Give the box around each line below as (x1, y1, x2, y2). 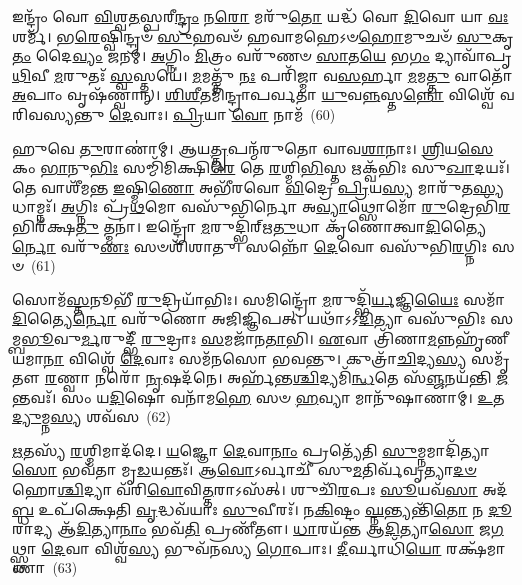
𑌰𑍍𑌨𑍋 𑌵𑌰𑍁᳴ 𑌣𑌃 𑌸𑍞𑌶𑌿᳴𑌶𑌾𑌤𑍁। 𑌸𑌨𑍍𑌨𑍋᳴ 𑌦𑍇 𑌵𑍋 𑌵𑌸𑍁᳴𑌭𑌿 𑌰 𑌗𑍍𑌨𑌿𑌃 (12, 235, 488, 256)
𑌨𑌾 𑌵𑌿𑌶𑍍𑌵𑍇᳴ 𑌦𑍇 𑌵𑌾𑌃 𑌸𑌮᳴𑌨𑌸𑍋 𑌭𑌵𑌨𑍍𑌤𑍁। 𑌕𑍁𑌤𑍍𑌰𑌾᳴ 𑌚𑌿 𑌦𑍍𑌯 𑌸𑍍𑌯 (43, 347, 467, 368)
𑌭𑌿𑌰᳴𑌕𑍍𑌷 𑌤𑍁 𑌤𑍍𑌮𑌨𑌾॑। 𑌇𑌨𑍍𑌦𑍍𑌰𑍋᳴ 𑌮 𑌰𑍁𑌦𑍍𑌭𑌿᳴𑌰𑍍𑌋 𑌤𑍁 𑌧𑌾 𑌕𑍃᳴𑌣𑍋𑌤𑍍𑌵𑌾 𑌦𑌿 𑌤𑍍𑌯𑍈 (12, 215, 487, 236)
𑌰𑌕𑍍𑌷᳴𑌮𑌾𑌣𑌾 (446, 537, 506, 558)
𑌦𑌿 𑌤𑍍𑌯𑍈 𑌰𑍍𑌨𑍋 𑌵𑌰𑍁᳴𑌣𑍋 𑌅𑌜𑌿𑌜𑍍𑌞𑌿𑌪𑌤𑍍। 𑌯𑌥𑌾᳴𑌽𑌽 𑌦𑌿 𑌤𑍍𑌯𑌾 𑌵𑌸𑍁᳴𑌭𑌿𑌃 (12, 308, 486, 329)
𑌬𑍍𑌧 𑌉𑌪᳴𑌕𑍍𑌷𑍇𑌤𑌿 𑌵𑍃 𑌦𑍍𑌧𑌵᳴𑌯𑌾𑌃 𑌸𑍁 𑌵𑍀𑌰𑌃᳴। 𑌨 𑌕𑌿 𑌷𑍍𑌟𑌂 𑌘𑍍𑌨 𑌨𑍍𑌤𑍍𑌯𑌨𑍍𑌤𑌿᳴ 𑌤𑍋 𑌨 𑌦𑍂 (12, 498, 512, 519)
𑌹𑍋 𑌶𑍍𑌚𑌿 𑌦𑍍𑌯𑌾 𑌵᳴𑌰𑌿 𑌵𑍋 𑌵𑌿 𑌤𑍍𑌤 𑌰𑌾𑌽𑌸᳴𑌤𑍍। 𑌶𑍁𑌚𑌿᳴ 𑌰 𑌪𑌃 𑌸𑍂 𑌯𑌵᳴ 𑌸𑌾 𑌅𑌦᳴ (12, 479, 508, 500)
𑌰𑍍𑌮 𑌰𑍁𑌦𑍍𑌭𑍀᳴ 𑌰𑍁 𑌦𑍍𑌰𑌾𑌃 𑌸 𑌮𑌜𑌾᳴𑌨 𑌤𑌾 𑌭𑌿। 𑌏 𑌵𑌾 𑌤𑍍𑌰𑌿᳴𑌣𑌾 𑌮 (81, 327, 437, 348)
